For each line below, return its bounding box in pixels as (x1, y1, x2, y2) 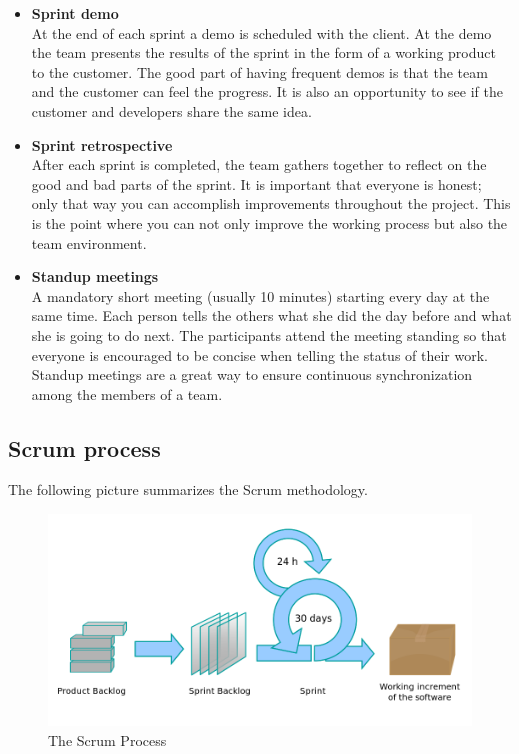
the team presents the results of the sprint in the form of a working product (31, 42, 496, 63)
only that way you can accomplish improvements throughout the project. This (31, 193, 511, 214)
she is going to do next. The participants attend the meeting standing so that (31, 324, 507, 345)
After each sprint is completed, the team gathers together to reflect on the (31, 154, 487, 175)
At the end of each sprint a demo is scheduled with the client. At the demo (31, 22, 492, 43)
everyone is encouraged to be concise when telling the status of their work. (31, 344, 488, 365)
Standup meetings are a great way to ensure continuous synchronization (31, 364, 473, 385)
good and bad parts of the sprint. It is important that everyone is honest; (31, 173, 482, 194)
